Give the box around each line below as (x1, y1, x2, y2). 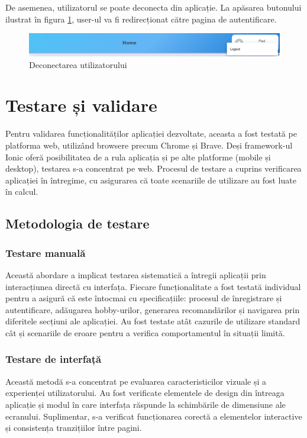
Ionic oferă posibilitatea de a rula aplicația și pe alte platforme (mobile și (5, 150, 271, 163)
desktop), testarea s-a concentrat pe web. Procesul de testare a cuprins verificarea (5, 162, 302, 175)
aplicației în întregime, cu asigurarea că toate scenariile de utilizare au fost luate (5, 173, 296, 186)
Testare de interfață (5, 352, 102, 366)
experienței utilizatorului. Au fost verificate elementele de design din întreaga (5, 387, 285, 399)
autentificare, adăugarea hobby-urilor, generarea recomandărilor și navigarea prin (5, 303, 300, 315)
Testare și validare (5, 93, 157, 117)
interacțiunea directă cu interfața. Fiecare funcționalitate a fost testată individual (5, 280, 301, 292)
